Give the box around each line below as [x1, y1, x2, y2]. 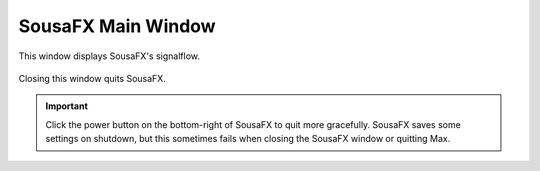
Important [45, 100, 89, 112]
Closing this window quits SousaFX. [18, 72, 167, 84]
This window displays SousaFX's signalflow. [18, 50, 200, 62]
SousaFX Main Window [18, 15, 216, 37]
